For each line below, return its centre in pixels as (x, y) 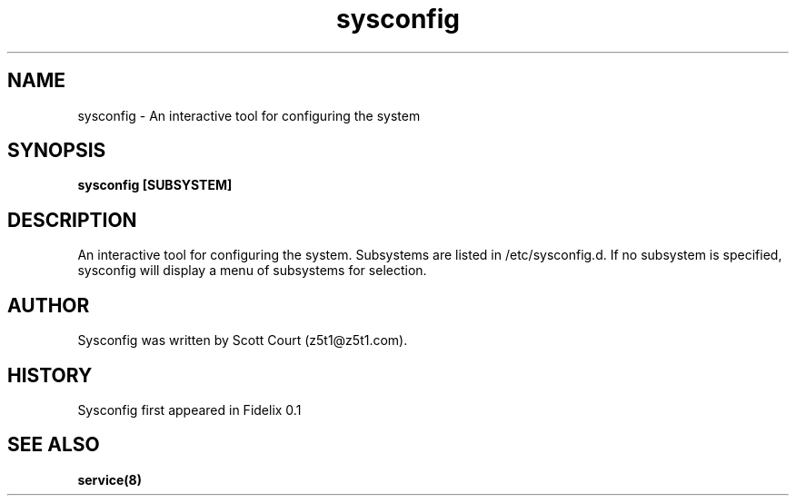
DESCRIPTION (72, 220)
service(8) (109, 479)
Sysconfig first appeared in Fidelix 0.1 (189, 409)
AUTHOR (49, 305)
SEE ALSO (54, 445)
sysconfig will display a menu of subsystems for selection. (252, 271)
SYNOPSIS (57, 151)
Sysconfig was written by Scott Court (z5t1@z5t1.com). (243, 340)
